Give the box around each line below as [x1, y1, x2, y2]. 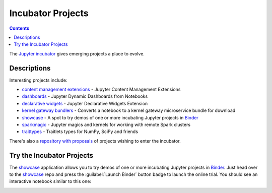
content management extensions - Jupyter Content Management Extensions [22, 86, 181, 93]
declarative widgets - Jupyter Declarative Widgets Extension [22, 100, 148, 106]
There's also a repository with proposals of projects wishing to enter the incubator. [9, 138, 181, 144]
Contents [9, 25, 30, 31]
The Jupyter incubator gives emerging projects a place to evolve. [9, 50, 145, 56]
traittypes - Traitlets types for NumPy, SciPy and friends [22, 128, 139, 135]
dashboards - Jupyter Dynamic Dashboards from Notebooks [22, 93, 148, 99]
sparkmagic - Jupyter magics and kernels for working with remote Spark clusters [22, 121, 191, 127]
